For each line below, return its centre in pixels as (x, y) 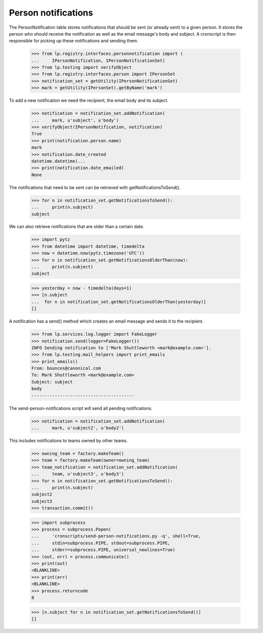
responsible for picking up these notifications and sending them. (74, 41)
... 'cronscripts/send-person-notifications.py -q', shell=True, (116, 536)
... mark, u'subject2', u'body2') (78, 428)
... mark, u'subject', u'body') (75, 120)
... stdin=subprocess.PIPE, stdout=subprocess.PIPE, (101, 543)
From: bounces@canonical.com (66, 368)
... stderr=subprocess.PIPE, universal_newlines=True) (103, 550)
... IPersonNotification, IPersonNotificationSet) (98, 60)
